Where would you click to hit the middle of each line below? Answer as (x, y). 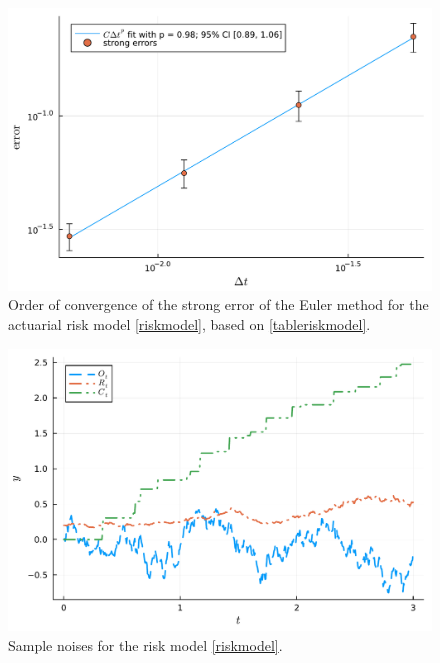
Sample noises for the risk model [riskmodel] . (145, 644)
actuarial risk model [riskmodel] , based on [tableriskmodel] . (189, 323)
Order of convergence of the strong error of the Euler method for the (218, 304)
